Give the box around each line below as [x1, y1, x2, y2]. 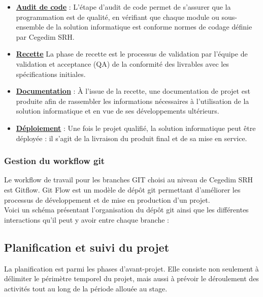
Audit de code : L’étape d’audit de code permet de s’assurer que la [16, 2, 231, 12]
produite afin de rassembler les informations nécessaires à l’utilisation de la [16, 95, 249, 106]
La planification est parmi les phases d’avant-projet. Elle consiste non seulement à [4, 263, 259, 274]
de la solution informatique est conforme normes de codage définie [46, 21, 252, 32]
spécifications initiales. [16, 68, 86, 79]
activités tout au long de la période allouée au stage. [4, 283, 168, 293]
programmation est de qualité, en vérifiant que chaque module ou [16, 11, 219, 22]
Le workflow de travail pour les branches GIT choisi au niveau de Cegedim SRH [4, 174, 253, 185]
